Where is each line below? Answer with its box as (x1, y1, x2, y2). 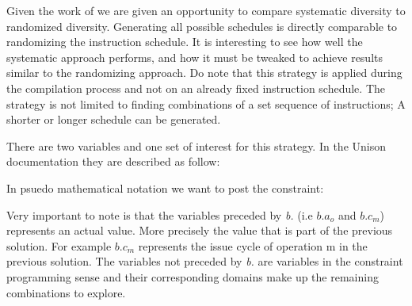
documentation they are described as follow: (6, 153, 220, 170)
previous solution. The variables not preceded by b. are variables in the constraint (6, 253, 403, 270)
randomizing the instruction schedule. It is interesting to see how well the (6, 33, 363, 50)
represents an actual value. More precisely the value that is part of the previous (6, 222, 393, 239)
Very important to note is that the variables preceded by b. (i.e (6, 206, 313, 223)
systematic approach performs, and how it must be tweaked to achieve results (6, 48, 383, 65)
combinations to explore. (6, 284, 126, 300)
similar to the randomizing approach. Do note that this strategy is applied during (6, 64, 402, 81)
